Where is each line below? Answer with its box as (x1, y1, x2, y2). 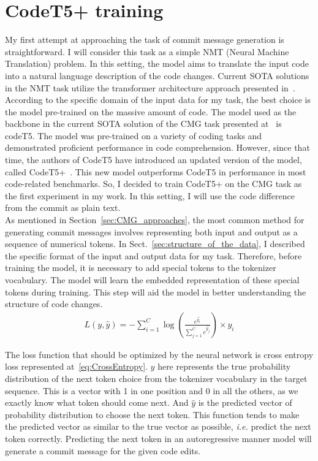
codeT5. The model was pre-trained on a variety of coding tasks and (5, 129, 262, 142)
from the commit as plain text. (5, 201, 121, 214)
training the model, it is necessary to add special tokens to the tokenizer (5, 261, 276, 274)
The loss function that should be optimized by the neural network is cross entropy (5, 348, 314, 360)
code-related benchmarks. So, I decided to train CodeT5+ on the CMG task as (5, 177, 302, 190)
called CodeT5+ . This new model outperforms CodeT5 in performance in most (5, 165, 306, 178)
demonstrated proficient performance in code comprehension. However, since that (5, 141, 310, 154)
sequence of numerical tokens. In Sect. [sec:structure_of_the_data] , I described (5, 237, 305, 250)
